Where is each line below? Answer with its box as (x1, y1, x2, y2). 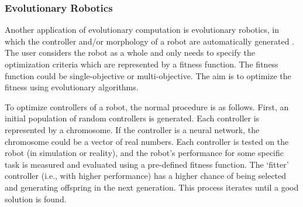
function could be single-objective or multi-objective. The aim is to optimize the (5, 69, 291, 82)
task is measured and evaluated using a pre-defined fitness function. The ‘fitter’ (5, 158, 289, 170)
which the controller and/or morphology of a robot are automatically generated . (5, 35, 294, 47)
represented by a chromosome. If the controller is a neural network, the (5, 123, 260, 135)
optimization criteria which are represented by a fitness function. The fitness (5, 58, 278, 70)
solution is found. (5, 192, 67, 205)
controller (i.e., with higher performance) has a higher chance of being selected (5, 169, 287, 182)
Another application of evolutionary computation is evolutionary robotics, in (5, 23, 279, 36)
